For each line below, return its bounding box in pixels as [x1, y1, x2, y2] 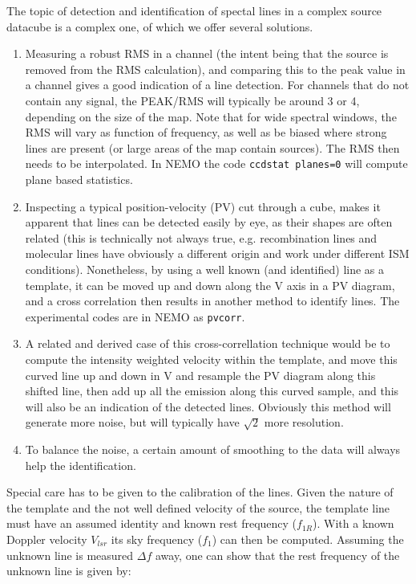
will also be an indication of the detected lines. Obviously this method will [25, 398, 391, 415]
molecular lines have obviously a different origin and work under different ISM [25, 245, 410, 262]
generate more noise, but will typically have [25, 414, 240, 431]
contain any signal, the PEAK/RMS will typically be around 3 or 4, [25, 92, 360, 108]
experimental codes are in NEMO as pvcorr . [25, 308, 245, 325]
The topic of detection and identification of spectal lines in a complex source [6, 2, 382, 18]
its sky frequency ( [111, 530, 203, 547]
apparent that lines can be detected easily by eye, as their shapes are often [25, 214, 393, 231]
